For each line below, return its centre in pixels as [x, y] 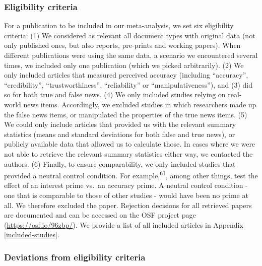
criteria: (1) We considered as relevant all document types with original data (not [130, 35]
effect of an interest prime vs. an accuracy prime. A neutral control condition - [126, 185]
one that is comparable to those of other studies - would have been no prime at [126, 195]
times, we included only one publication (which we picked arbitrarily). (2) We [124, 65]
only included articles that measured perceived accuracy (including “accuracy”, [126, 75]
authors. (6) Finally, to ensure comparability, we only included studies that [120, 163]
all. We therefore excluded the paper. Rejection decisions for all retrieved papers [128, 205]
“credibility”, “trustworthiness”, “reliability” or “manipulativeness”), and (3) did [128, 84]
